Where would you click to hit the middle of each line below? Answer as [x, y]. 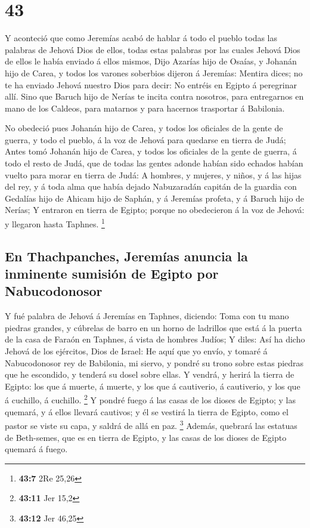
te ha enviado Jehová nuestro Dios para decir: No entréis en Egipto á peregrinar [151, 84]
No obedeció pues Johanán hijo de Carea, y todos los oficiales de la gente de [144, 128]
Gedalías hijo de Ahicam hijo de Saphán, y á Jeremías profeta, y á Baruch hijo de [155, 198]
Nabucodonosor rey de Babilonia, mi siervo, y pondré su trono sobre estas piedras [154, 362]
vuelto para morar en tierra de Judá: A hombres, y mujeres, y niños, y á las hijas [153, 175]
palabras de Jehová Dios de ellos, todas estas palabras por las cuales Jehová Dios [153, 49]
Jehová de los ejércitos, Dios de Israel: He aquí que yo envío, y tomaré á [136, 351]
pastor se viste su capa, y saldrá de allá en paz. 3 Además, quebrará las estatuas [151, 424]
